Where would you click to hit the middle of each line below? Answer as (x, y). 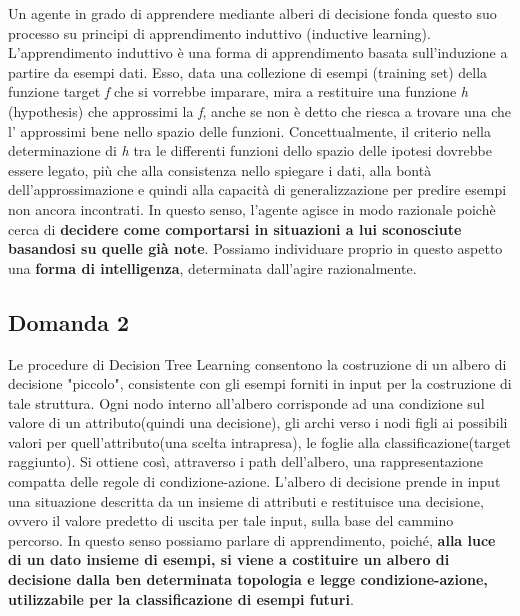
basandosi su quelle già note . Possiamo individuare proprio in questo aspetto (255, 248)
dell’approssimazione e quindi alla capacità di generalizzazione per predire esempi (257, 189)
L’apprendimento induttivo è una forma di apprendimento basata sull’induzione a (258, 52)
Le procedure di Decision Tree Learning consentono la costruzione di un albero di (257, 363)
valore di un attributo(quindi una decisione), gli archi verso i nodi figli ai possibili (258, 422)
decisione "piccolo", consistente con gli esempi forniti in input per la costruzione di (260, 383)
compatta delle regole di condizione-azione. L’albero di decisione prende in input (254, 481)
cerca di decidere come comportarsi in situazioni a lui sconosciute (235, 228)
